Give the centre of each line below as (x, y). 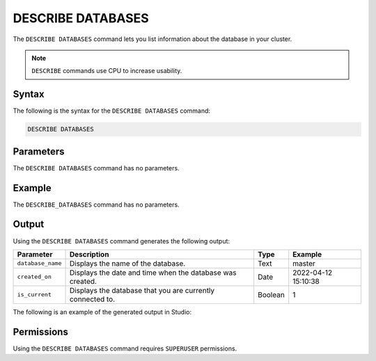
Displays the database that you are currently (142, 290)
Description (89, 254)
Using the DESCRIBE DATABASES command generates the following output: (121, 241)
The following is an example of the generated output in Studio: (102, 312)
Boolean (271, 294)
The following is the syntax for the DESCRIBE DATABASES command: (112, 111)
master (304, 263)
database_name (39, 263)
